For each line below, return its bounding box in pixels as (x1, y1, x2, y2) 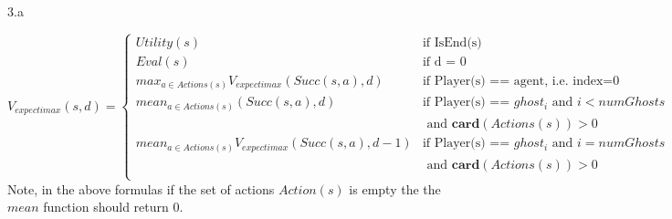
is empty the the (349, 179, 441, 198)
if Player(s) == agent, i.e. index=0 (422, 74, 620, 88)
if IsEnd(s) (422, 36, 482, 49)
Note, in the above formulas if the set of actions (7, 179, 275, 198)
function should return (43, 197, 169, 216)
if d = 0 (422, 55, 467, 68)
